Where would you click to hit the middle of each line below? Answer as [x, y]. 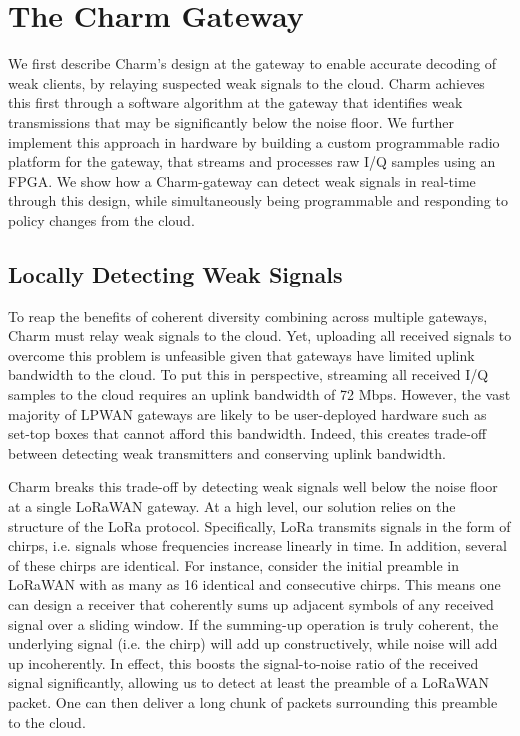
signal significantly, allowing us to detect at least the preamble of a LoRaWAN [248, 682]
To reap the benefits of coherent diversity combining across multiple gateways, [248, 315]
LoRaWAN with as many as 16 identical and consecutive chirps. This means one [254, 584]
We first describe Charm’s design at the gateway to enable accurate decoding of [252, 63]
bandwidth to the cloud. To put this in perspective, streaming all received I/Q [248, 374]
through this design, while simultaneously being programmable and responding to [258, 200]
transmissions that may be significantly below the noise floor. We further [231, 121]
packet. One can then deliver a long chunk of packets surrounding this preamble [253, 701]
